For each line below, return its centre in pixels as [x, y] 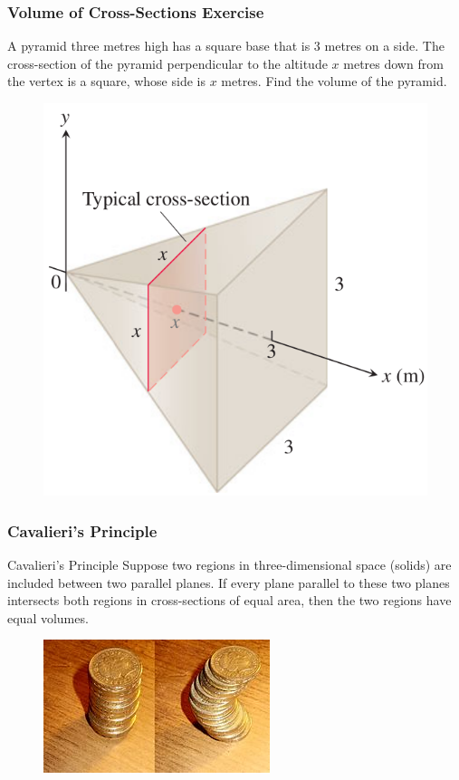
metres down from [393, 63]
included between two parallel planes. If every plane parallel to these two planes [229, 582]
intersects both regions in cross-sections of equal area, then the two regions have [229, 600]
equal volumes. [48, 617]
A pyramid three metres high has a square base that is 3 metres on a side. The [226, 46]
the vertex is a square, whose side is [106, 81]
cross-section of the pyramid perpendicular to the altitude [167, 63]
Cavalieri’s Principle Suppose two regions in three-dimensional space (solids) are [229, 564]
